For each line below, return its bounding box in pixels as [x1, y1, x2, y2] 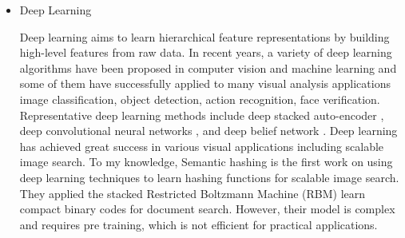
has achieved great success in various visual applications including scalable [19, 137, 384, 154]
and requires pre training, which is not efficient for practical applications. [19, 216, 378, 232]
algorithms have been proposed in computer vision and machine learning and [19, 59, 397, 76]
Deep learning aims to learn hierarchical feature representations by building [19, 28, 390, 45]
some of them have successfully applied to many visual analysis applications [19, 75, 391, 92]
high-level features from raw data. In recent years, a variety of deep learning [19, 44, 392, 61]
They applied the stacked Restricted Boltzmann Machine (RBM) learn [19, 184, 366, 201]
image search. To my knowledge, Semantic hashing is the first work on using [19, 153, 393, 170]
